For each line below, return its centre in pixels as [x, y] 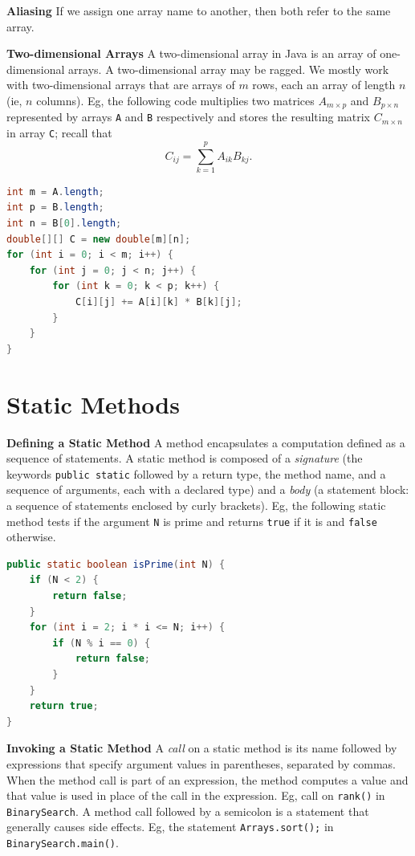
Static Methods [93, 404]
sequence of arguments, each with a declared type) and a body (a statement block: [208, 489]
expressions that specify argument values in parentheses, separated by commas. [201, 763]
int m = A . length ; [55, 192]
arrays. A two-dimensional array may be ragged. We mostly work [229, 69]
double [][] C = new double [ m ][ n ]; [99, 239]
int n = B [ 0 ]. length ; [64, 224]
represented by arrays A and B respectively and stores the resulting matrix [189, 117]
